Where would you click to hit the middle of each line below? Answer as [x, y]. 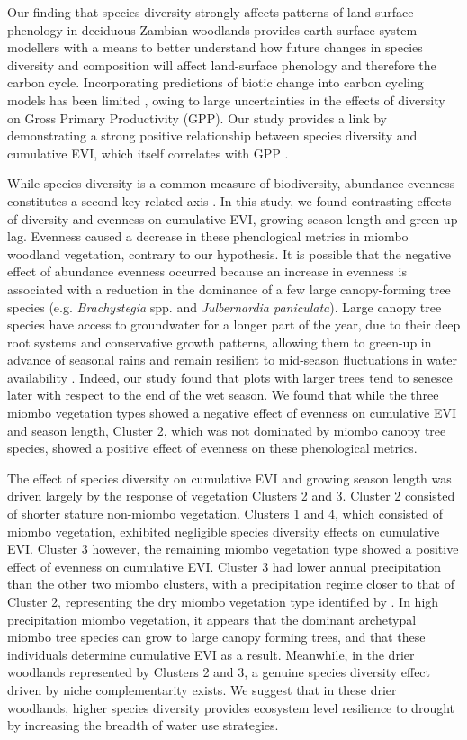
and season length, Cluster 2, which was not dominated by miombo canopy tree [227, 430]
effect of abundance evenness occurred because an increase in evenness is [207, 271]
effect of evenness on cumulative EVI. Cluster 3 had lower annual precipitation [224, 566]
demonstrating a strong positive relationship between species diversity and [212, 135]
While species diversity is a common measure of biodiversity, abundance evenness [231, 183]
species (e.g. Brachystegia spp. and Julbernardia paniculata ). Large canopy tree [225, 307]
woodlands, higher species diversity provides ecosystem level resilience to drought [231, 707]
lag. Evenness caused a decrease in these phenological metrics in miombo [208, 236]
